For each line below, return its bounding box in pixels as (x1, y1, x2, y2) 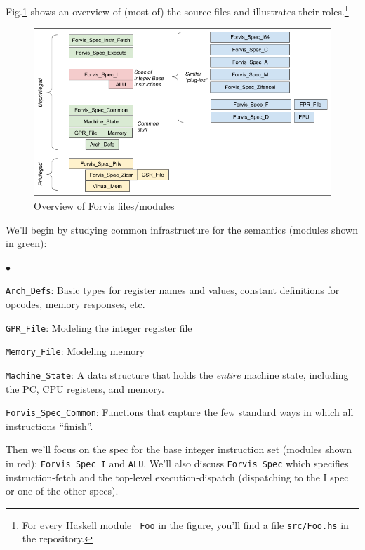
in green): (6, 236, 47, 250)
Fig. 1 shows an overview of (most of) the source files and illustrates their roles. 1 (6, 2, 349, 18)
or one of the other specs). (6, 483, 119, 498)
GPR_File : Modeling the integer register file (6, 320, 192, 335)
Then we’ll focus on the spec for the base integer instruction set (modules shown (6, 442, 352, 457)
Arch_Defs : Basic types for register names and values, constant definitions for (6, 283, 340, 297)
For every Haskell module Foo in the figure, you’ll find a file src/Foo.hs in (22, 517, 349, 532)
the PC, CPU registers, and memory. (6, 381, 164, 396)
